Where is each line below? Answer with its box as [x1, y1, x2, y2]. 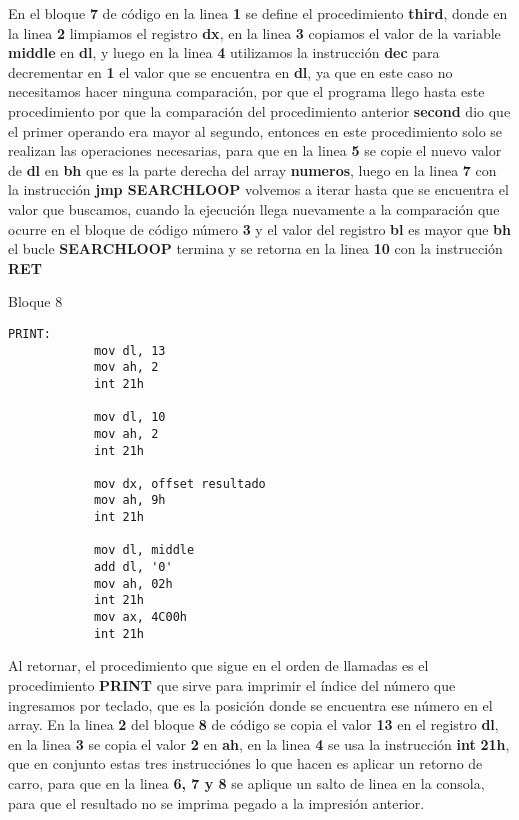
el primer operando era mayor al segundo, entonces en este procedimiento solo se [8, 120, 503, 141]
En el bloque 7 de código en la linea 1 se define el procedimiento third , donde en [8, 3, 508, 23]
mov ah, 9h [93, 493, 166, 508]
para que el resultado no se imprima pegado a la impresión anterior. [8, 792, 425, 813]
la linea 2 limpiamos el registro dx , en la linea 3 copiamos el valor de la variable [8, 22, 501, 43]
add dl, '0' [93, 560, 173, 575]
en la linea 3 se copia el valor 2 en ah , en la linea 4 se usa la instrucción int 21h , [8, 733, 510, 754]
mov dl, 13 [93, 343, 166, 358]
